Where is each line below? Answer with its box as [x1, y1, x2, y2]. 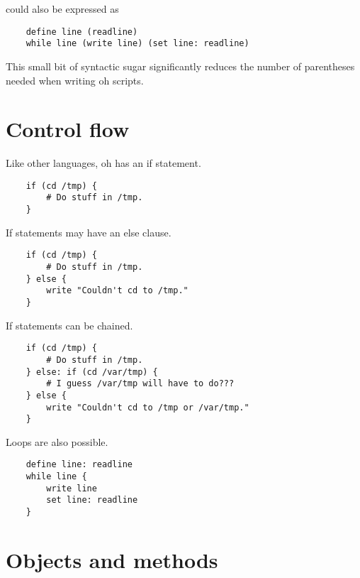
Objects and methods [6, 545, 218, 574]
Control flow [6, 114, 130, 143]
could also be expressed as [6, 1, 119, 16]
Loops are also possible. [6, 434, 108, 449]
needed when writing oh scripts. [6, 72, 144, 87]
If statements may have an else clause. [6, 224, 171, 239]
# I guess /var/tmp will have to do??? [46, 378, 235, 389]
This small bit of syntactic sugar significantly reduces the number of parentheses [6, 58, 355, 73]
